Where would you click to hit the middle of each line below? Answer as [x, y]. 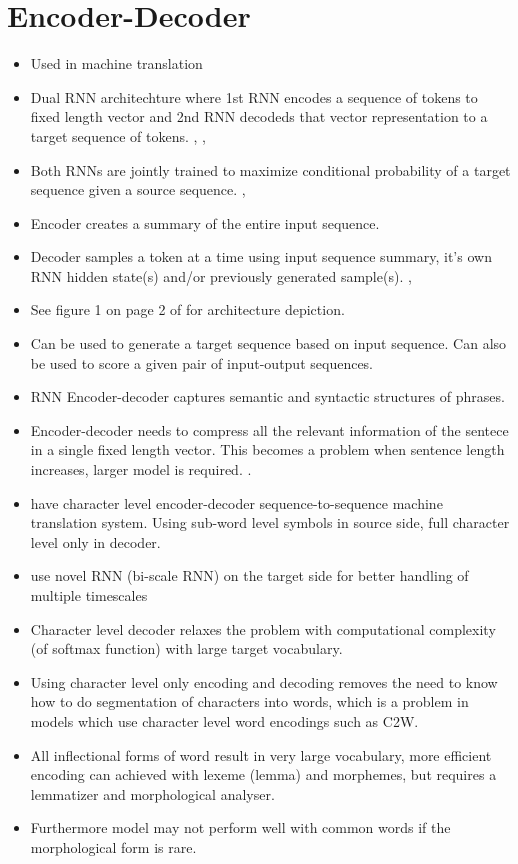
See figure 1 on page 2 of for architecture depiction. [187, 309]
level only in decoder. [95, 541]
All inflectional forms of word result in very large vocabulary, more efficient [261, 754]
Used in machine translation [116, 63]
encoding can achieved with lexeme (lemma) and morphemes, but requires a [263, 774]
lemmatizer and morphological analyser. [152, 793]
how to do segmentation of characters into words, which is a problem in [249, 701]
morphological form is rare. [113, 846]
